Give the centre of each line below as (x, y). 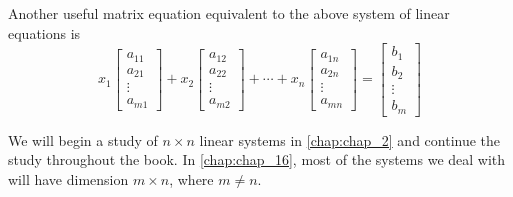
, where (191, 178)
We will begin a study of (83, 139)
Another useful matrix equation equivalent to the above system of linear (229, 13)
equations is (44, 32)
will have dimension (68, 178)
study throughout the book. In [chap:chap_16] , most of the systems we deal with (257, 159)
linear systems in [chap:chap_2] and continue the (350, 139)
